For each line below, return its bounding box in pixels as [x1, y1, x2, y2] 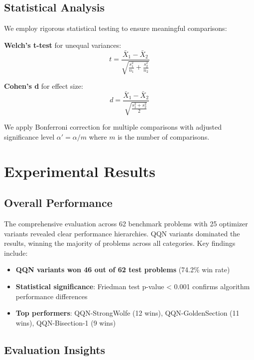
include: [4, 247, 28, 258]
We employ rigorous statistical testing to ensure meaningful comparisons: [4, 23, 227, 33]
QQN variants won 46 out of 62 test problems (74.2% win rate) [15, 264, 230, 275]
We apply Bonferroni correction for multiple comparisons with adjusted [4, 122, 222, 132]
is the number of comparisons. [118, 131, 210, 142]
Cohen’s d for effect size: [4, 81, 83, 91]
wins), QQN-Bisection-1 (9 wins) [15, 317, 116, 328]
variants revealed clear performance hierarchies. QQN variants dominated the [4, 228, 240, 238]
